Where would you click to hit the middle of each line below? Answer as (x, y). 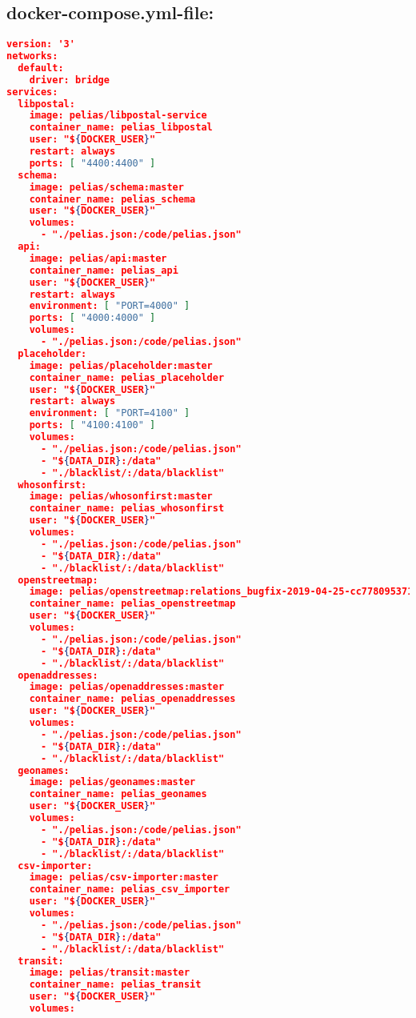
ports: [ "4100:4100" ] (92, 425)
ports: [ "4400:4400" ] (92, 163)
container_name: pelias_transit (115, 985)
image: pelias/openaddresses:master (127, 687)
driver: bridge (69, 80)
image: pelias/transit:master (110, 973)
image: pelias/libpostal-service (118, 116)
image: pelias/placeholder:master (121, 365)
